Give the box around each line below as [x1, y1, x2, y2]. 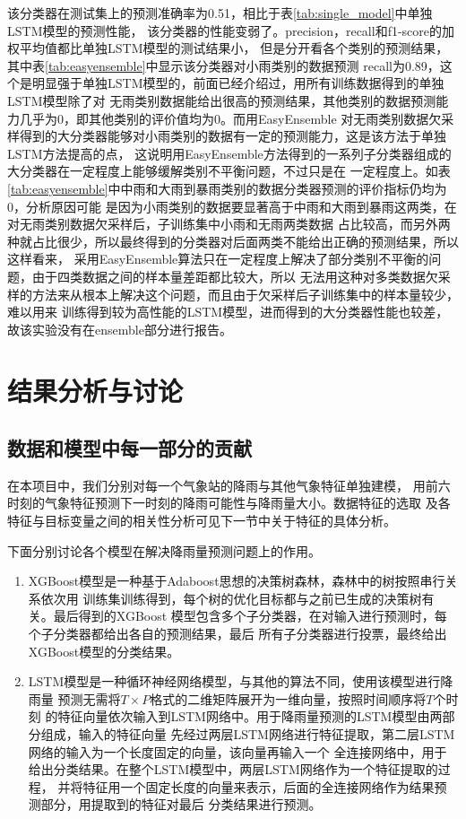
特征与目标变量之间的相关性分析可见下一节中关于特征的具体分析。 [7, 511, 396, 530]
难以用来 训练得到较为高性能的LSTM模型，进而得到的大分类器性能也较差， [7, 302, 449, 321]
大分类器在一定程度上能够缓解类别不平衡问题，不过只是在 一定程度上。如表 [7, 161, 451, 180]
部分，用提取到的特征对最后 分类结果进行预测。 [40, 795, 322, 814]
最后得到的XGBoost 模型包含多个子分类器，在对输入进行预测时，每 [53, 606, 447, 625]
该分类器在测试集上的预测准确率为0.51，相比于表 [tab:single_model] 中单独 [7, 4, 433, 22]
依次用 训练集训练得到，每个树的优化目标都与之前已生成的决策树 [40, 588, 422, 607]
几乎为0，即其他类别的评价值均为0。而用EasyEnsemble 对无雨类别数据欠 [19, 109, 442, 127]
